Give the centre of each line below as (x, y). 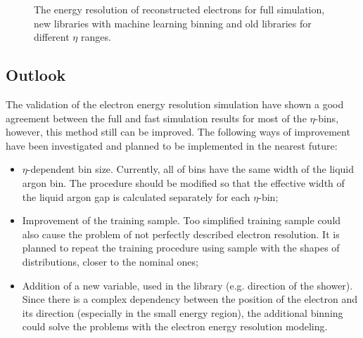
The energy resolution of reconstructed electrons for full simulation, (179, 9)
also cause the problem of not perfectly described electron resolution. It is (181, 234)
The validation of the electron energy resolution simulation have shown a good (175, 104)
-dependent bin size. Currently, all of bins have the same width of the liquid (191, 169)
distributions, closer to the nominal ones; (110, 261)
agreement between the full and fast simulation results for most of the (156, 118)
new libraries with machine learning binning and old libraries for (173, 23)
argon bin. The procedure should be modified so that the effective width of (183, 182)
